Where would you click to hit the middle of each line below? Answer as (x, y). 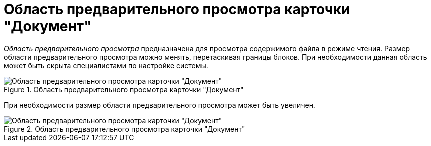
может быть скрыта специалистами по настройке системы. (106, 65)
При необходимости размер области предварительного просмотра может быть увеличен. (160, 105)
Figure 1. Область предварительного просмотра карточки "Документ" (124, 89)
